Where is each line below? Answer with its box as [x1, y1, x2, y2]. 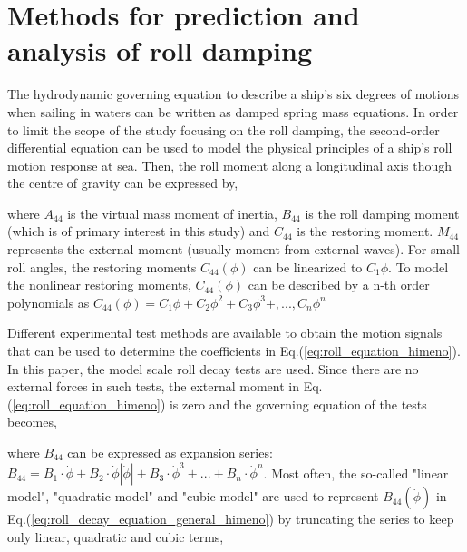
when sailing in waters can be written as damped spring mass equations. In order [7, 102, 459, 121]
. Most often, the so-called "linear [263, 463, 449, 482]
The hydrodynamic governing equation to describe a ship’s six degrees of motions [7, 84, 460, 103]
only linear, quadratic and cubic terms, [7, 527, 224, 546]
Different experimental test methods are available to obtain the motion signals [7, 323, 443, 342]
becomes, [7, 412, 57, 431]
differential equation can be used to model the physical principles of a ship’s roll [7, 138, 452, 157]
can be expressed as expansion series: [67, 443, 273, 461]
